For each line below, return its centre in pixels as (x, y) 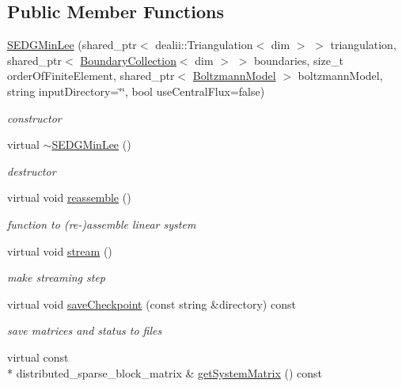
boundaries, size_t (298, 60)
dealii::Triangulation (204, 45)
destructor (32, 171)
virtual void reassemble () (69, 197)
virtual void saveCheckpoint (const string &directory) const (152, 304)
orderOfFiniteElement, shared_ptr (91, 76)
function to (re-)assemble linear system (102, 224)
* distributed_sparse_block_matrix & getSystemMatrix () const (165, 372)
